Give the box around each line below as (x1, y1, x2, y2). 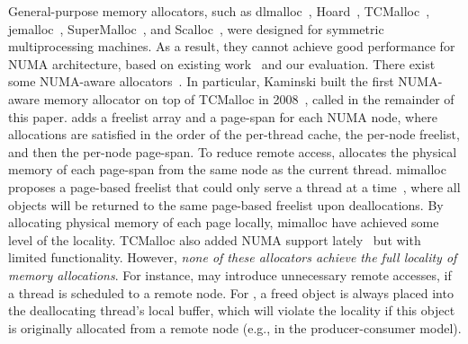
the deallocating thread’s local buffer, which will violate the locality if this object (8, 301, 455, 320)
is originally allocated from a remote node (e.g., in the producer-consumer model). (8, 318, 462, 337)
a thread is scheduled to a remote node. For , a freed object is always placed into (8, 283, 454, 302)
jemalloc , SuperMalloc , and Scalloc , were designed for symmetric (8, 19, 384, 38)
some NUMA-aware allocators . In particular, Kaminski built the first (8, 72, 394, 91)
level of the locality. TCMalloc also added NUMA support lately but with (8, 230, 421, 249)
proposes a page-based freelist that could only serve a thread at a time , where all (8, 177, 461, 196)
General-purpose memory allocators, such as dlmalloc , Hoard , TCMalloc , (8, 2, 430, 20)
